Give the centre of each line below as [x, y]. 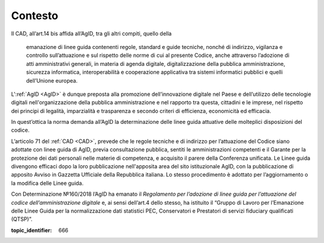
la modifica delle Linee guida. [47, 183]
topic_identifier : [31, 230]
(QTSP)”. [22, 219]
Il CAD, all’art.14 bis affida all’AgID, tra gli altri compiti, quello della [91, 34]
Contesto [34, 16]
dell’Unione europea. [52, 80]
